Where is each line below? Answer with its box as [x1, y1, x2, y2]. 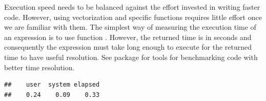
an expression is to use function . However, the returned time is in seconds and [4, 31, 252, 42]
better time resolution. [4, 62, 75, 72]
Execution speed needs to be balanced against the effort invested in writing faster [4, 2, 260, 12]
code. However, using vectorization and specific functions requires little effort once [4, 11, 262, 22]
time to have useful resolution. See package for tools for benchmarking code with [4, 51, 258, 62]
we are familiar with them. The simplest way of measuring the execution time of [4, 22, 256, 32]
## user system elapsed [4, 81, 100, 89]
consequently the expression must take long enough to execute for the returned [4, 42, 252, 52]
